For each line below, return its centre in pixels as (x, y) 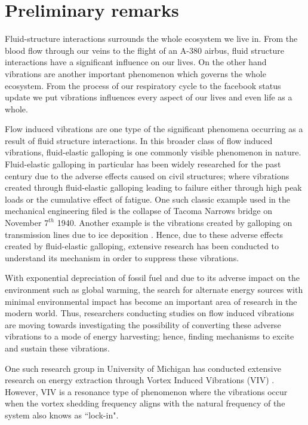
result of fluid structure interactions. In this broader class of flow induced (139, 140)
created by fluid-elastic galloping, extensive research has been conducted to (142, 246)
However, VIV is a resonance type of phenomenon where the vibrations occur (146, 391)
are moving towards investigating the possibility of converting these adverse (143, 324)
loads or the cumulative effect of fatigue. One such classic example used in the (147, 199)
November (23, 223)
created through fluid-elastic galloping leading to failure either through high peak (153, 187)
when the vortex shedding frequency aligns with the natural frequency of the (145, 403)
